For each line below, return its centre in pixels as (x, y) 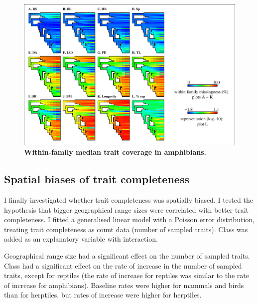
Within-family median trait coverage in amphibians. (115, 152)
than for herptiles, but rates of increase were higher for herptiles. (103, 295)
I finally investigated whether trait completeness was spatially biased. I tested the (129, 200)
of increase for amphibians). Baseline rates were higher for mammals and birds (124, 285)
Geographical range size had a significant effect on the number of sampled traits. (127, 256)
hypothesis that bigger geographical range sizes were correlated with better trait (126, 209)
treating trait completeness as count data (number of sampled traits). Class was (126, 229)
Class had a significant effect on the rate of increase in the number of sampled (123, 265)
